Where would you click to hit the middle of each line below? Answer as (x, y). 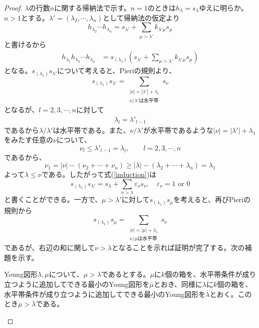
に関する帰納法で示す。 (92, 8)
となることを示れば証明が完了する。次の (178, 248)
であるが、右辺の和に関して (50, 248)
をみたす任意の (29, 140)
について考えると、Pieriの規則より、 (116, 70)
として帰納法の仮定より (141, 17)
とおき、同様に (178, 284)
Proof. (13, 8)
